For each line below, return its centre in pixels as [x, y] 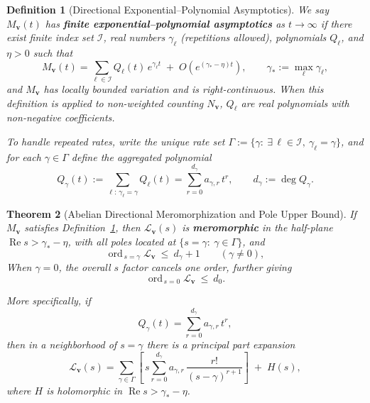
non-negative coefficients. [61, 117]
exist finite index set [50, 37]
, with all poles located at [122, 241]
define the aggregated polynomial [141, 156]
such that [53, 52]
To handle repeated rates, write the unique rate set [116, 141]
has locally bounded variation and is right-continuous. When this [184, 88]
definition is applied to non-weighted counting [105, 103]
